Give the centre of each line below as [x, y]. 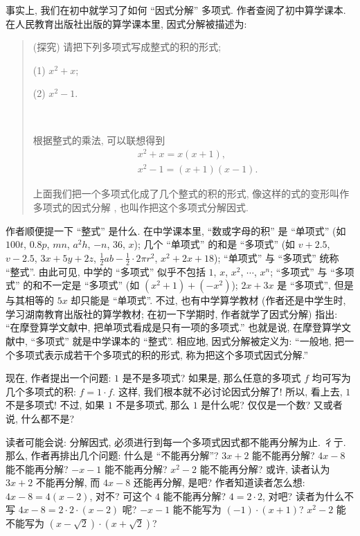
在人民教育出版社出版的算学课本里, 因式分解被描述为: [126, 23]
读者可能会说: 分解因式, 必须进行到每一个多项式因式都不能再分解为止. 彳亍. [176, 441]
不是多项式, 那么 [153, 405]
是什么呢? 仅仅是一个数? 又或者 [272, 405]
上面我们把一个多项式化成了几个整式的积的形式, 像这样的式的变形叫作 [191, 194]
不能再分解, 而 [68, 482]
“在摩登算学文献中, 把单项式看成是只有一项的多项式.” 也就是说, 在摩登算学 [173, 327]
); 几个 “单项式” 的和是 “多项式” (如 [215, 244]
